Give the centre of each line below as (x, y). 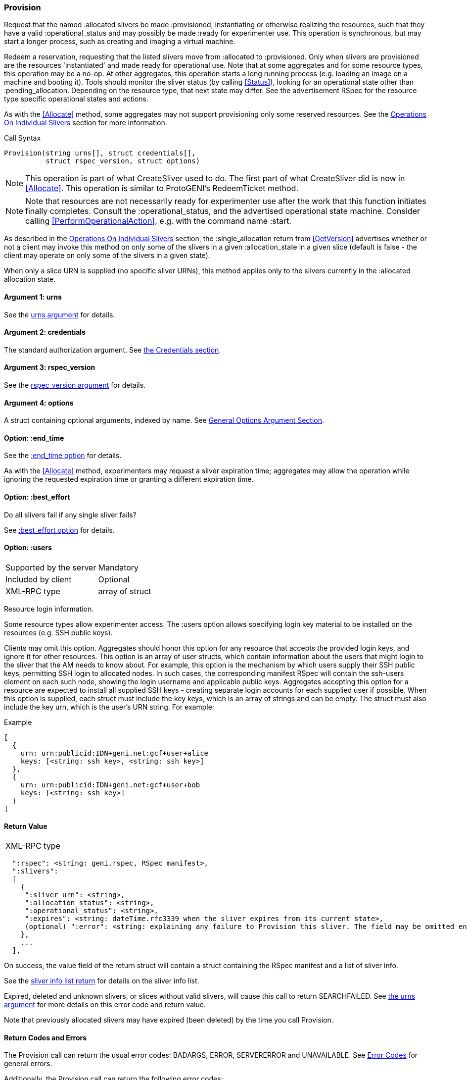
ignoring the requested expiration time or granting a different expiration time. (129, 479)
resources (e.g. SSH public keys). (58, 632)
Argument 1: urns (33, 297)
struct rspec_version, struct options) (123, 161)
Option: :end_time (34, 438)
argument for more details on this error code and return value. (105, 1005)
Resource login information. (49, 609)
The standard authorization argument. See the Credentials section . (113, 350)
